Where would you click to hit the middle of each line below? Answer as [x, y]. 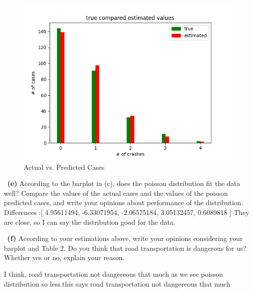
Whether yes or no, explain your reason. [64, 257]
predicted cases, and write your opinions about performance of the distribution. [124, 202]
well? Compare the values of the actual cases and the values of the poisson [116, 193]
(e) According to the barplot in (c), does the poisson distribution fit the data [124, 183]
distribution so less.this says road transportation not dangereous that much [117, 283]
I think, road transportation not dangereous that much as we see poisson [113, 274]
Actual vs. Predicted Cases [64, 167]
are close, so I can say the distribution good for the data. [90, 222]
